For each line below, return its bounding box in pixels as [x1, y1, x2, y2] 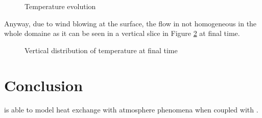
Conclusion [4, 74, 83, 95]
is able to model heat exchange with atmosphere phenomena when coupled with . [4, 104, 258, 114]
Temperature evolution [25, 1, 96, 11]
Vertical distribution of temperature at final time [25, 45, 178, 55]
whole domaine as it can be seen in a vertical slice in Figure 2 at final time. [4, 28, 240, 38]
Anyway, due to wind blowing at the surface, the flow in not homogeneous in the [4, 18, 257, 28]
